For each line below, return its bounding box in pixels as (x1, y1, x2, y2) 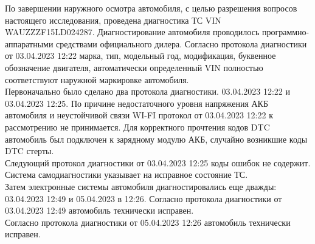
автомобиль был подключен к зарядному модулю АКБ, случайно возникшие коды (5, 132, 308, 145)
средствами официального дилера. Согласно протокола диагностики (56, 37, 307, 50)
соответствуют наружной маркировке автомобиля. (5, 73, 189, 86)
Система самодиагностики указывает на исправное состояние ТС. (5, 168, 248, 181)
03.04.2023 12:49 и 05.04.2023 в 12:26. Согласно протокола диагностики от (5, 192, 282, 205)
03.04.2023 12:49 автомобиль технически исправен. (5, 204, 194, 217)
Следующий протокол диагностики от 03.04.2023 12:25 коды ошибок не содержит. (5, 156, 311, 169)
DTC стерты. (5, 144, 54, 157)
